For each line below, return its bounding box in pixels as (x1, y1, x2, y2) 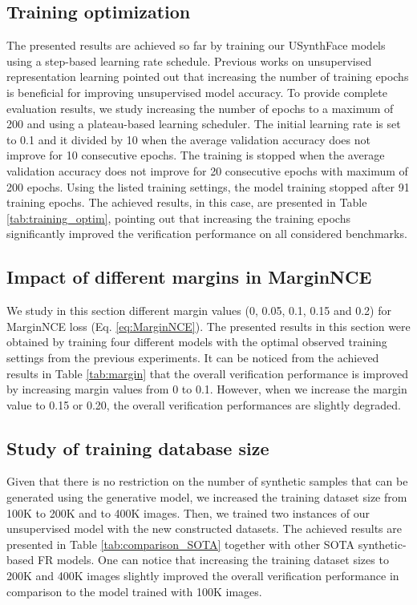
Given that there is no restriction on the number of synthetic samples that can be (6, 473, 408, 490)
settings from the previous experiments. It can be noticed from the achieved (6, 349, 379, 365)
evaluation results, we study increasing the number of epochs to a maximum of (6, 99, 394, 116)
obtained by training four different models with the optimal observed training (6, 333, 387, 350)
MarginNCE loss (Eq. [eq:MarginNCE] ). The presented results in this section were (6, 317, 411, 334)
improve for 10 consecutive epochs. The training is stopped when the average (6, 147, 385, 163)
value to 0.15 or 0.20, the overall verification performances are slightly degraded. (6, 396, 401, 413)
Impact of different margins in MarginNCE (6, 264, 372, 289)
